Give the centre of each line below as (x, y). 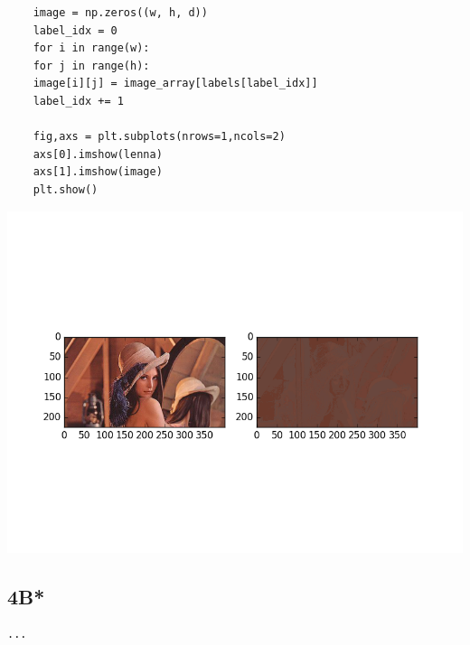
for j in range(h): (91, 65)
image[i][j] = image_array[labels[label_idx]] (175, 84)
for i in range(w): (91, 48)
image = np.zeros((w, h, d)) (120, 13)
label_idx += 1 (78, 101)
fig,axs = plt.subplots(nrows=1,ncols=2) (159, 137)
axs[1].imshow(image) (98, 172)
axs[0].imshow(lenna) (98, 154)
